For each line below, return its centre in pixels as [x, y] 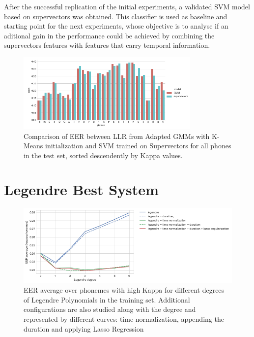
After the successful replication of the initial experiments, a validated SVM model [127, 6]
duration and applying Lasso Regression [84, 328]
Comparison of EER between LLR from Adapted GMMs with [117, 136]
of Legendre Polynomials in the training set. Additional [107, 299]
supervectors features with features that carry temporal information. [107, 45]
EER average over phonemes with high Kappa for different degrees [124, 290]
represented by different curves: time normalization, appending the [124, 319]
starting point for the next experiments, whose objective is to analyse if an [116, 26]
